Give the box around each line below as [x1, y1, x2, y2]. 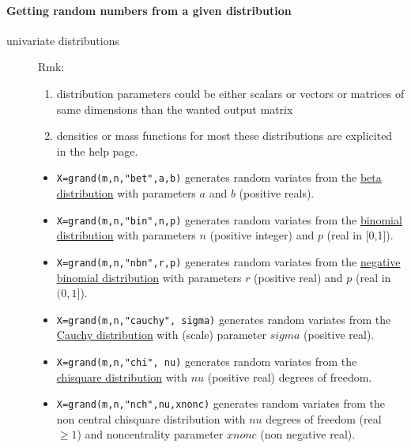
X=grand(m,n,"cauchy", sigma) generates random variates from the [56, 311, 391, 327]
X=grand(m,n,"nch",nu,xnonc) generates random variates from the [56, 395, 386, 412]
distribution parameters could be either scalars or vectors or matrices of [56, 85, 405, 101]
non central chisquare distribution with [56, 410, 246, 427]
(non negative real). [260, 426, 356, 442]
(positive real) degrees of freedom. [207, 368, 372, 385]
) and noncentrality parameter [77, 426, 224, 442]
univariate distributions [6, 32, 119, 48]
